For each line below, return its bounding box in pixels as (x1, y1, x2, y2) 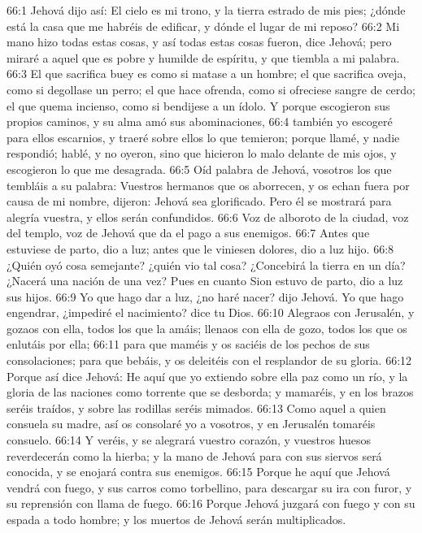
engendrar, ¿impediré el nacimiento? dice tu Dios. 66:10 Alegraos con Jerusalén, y (7, 304, 415, 321)
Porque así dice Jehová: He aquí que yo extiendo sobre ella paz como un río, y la (7, 367, 408, 384)
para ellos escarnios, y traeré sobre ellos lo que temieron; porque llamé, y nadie (7, 128, 400, 145)
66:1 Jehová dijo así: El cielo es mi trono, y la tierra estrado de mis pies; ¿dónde (7, 2, 406, 18)
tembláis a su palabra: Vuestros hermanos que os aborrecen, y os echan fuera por (7, 176, 410, 193)
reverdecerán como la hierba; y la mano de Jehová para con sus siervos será (7, 447, 382, 464)
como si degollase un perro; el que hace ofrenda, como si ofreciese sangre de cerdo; (7, 80, 415, 97)
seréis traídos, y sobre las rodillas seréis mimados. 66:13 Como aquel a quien (7, 399, 386, 416)
